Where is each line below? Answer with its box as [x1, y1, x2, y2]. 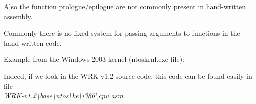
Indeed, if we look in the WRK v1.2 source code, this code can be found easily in [4, 70, 252, 81]
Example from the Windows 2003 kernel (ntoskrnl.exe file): [4, 54, 184, 64]
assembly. [4, 11, 33, 21]
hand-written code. [4, 37, 62, 48]
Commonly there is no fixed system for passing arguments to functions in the [4, 28, 240, 38]
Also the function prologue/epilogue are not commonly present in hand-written [4, 1, 246, 11]
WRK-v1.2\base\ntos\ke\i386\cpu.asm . [4, 90, 125, 101]
